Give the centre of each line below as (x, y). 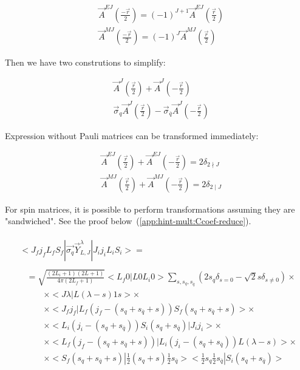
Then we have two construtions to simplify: (85, 62)
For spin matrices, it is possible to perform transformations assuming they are (150, 209)
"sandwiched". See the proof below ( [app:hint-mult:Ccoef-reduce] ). (128, 221)
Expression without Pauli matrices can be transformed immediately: (132, 135)
